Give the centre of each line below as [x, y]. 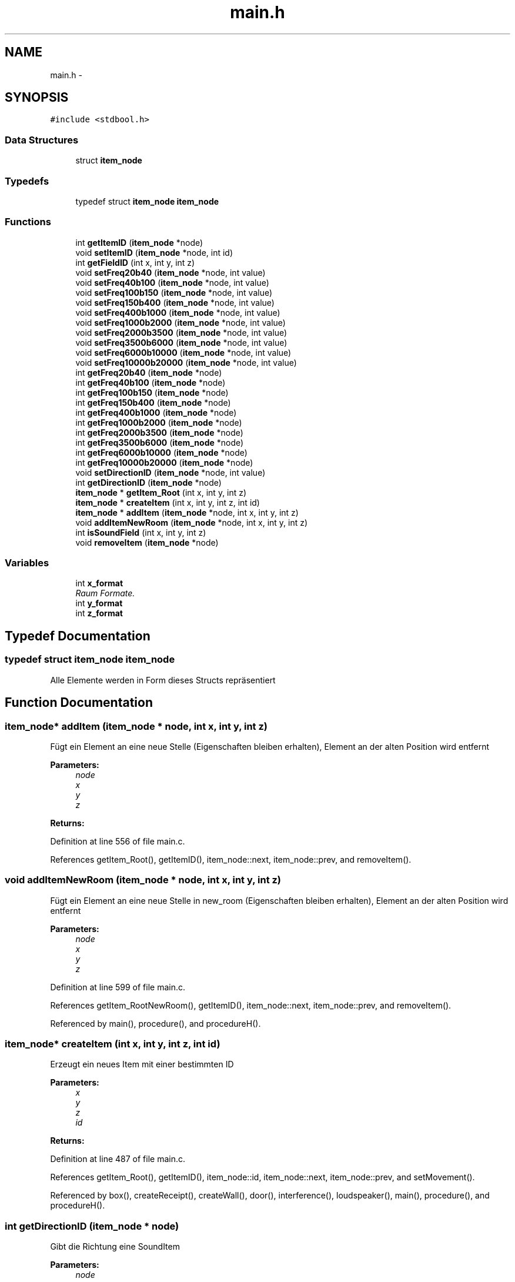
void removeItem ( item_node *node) [147, 542]
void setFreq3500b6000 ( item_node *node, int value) [181, 342]
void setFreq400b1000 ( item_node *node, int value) [178, 312]
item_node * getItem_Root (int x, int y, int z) [161, 492]
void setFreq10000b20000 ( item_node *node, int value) [186, 362]
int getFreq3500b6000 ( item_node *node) [160, 442]
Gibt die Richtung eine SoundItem [115, 1247]
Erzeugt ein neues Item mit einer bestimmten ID [142, 1064]
